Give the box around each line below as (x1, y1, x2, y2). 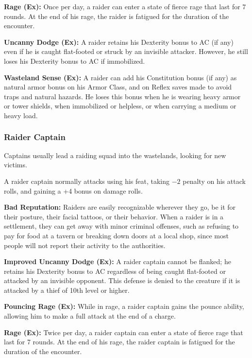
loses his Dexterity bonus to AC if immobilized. (4, 55, 145, 66)
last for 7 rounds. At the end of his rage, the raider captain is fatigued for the (4, 337, 235, 347)
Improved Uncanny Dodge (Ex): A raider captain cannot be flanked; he (4, 256, 231, 267)
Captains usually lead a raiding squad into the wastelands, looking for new (4, 150, 226, 160)
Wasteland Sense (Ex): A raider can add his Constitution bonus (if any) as (4, 72, 237, 82)
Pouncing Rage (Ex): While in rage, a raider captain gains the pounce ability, (4, 301, 244, 311)
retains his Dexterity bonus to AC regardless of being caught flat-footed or (4, 266, 226, 276)
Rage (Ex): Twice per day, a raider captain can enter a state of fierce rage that (4, 327, 243, 337)
